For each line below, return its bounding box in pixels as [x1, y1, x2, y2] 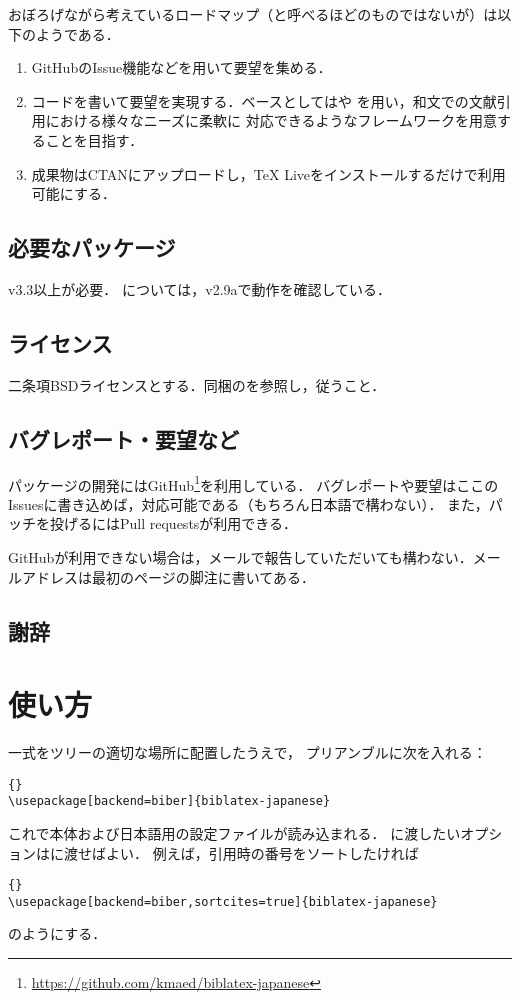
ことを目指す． [45, 129, 144, 150]
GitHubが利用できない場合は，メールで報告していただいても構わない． [8, 546, 473, 567]
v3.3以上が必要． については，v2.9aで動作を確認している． [8, 278, 392, 299]
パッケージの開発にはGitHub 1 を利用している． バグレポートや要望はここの [8, 471, 499, 495]
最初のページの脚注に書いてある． [91, 566, 315, 587]
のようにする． [8, 923, 107, 944]
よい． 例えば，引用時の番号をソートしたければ [105, 842, 419, 863]
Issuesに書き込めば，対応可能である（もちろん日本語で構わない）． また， [8, 493, 489, 514]
